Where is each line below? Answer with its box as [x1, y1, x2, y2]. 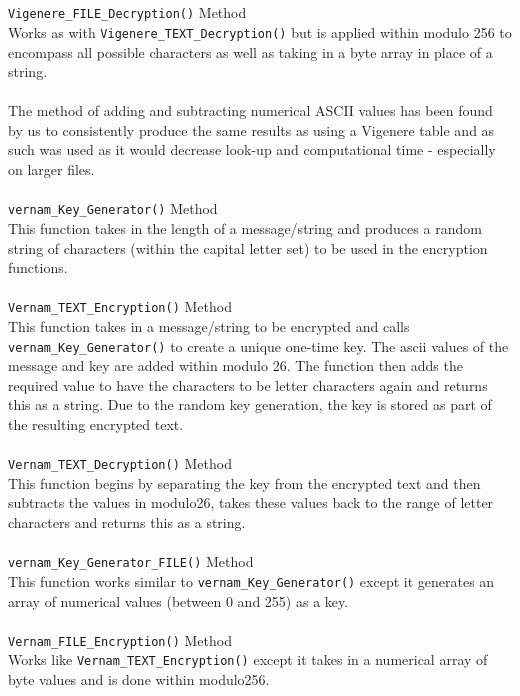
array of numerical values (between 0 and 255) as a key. [8, 590, 349, 611]
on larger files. [8, 159, 95, 180]
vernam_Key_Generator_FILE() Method [8, 551, 254, 572]
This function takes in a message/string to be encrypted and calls [8, 315, 410, 336]
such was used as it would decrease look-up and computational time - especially [8, 139, 496, 160]
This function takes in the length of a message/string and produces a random [8, 217, 482, 238]
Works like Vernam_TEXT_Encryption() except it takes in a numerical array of [8, 649, 488, 670]
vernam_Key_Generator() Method [8, 198, 218, 219]
